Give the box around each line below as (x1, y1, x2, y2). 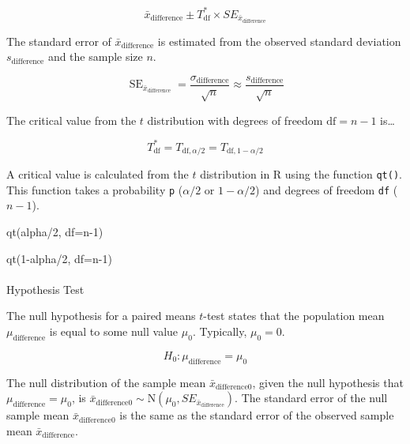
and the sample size (47, 48, 143, 65)
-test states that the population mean (203, 307, 385, 324)
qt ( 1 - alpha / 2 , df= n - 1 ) (6, 250, 112, 266)
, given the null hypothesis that (252, 374, 404, 390)
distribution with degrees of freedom (147, 111, 323, 128)
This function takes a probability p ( (6, 181, 183, 198)
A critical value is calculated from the (6, 166, 189, 182)
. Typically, (192, 323, 247, 340)
